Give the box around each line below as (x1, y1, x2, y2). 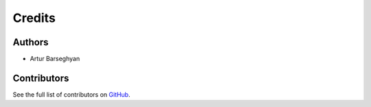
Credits (12, 10, 56, 25)
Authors (12, 36, 49, 48)
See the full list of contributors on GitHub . (12, 90, 131, 99)
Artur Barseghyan (30, 55, 80, 63)
